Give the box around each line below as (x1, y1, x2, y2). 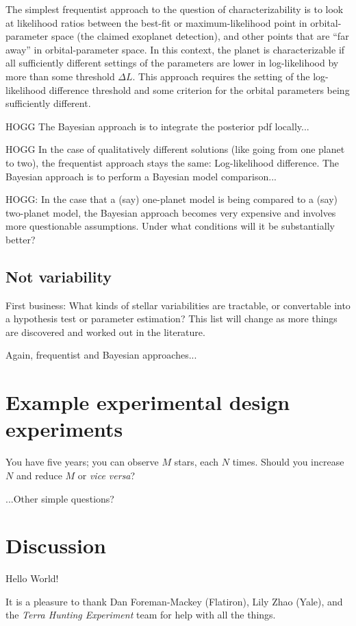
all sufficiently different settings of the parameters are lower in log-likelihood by (5, 56, 339, 70)
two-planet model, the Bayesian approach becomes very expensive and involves (5, 205, 336, 219)
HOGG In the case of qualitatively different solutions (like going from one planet (5, 142, 345, 156)
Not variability (5, 265, 112, 287)
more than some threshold (5, 69, 115, 83)
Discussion (5, 531, 106, 559)
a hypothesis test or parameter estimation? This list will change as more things (5, 311, 338, 326)
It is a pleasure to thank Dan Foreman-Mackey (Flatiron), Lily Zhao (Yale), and (5, 594, 343, 608)
